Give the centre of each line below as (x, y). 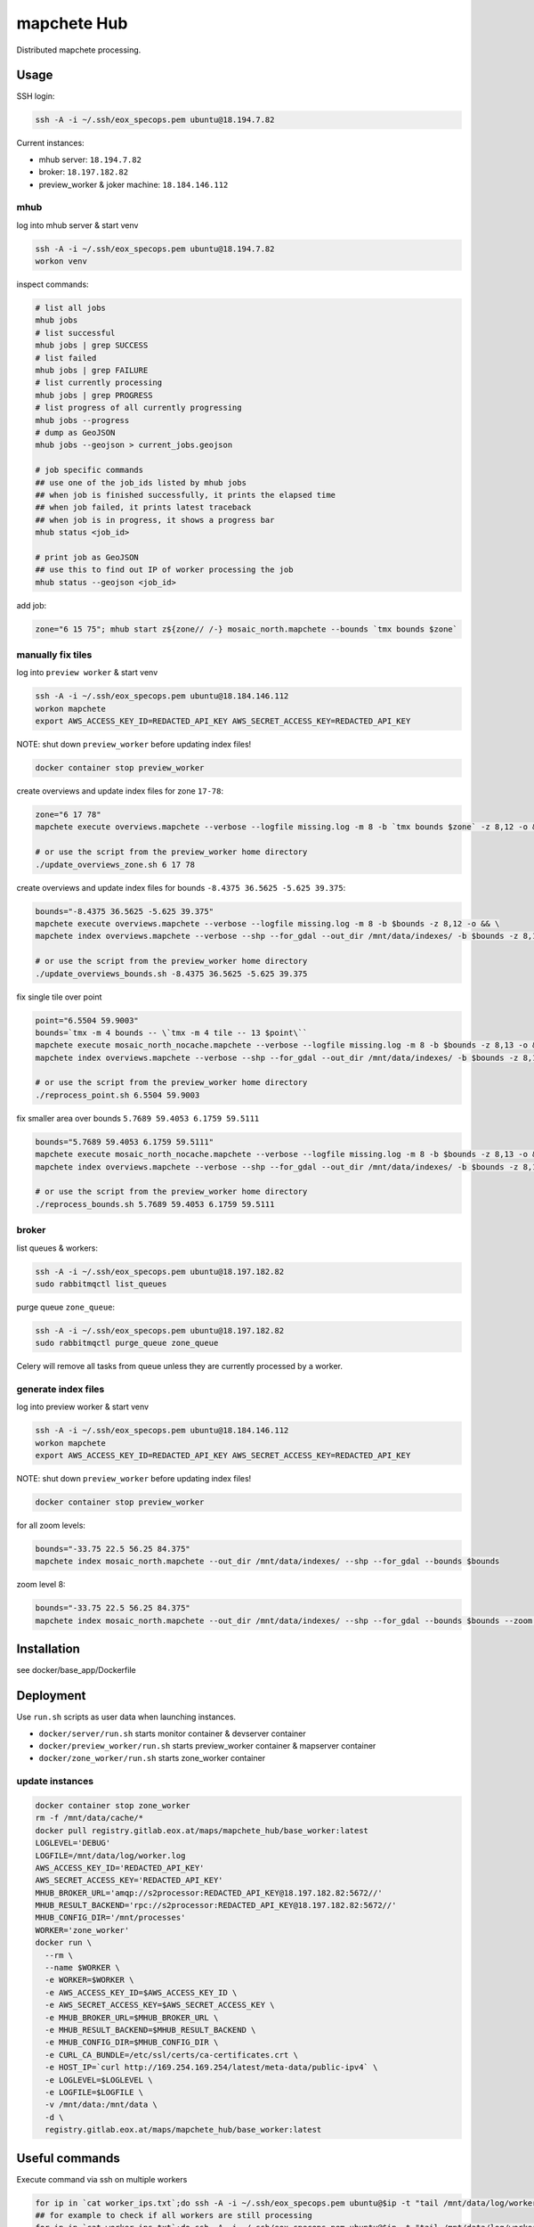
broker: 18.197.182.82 (84, 172)
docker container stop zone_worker (113, 1805)
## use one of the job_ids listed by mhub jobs (141, 482)
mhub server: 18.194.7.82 (90, 159)
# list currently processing (99, 383)
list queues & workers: (57, 1248)
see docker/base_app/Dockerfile (77, 1670)
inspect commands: (53, 284)
